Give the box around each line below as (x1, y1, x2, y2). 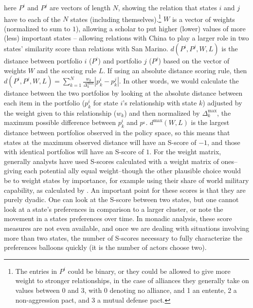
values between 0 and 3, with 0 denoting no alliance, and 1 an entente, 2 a (15, 285, 237, 295)
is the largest (191, 117, 230, 127)
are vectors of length (49, 2, 110, 12)
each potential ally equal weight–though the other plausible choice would (24, 165, 241, 176)
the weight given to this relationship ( (4, 107, 117, 118)
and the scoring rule (36, 65, 96, 75)
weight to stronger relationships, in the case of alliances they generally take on (15, 275, 249, 286)
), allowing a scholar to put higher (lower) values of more (75, 23, 246, 33)
